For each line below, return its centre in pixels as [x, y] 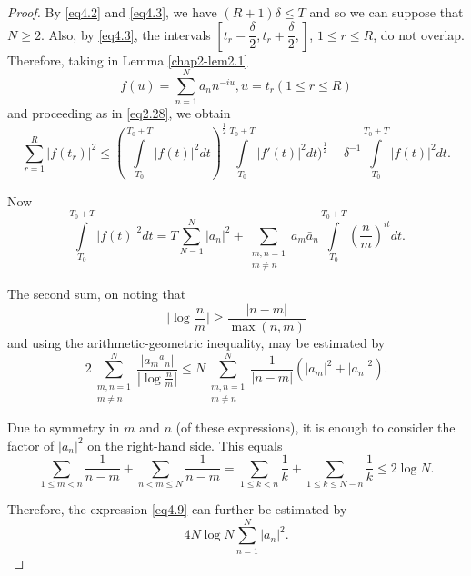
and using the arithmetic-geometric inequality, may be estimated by [196, 342]
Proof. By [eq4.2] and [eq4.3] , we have [112, 12]
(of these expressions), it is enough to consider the [316, 427]
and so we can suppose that [386, 12]
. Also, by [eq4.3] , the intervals [125, 34]
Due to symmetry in [64, 427]
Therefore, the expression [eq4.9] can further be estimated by [177, 509]
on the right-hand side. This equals [185, 445]
